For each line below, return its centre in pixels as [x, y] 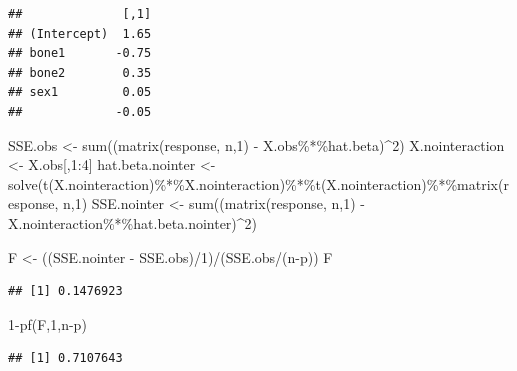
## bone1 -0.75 [80, 53]
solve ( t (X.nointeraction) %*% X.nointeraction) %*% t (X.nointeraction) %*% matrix [253, 183]
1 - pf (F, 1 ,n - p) [47, 323]
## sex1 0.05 [80, 92]
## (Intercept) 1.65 [80, 33]
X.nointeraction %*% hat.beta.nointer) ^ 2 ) [133, 222]
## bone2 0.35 [80, 72]
